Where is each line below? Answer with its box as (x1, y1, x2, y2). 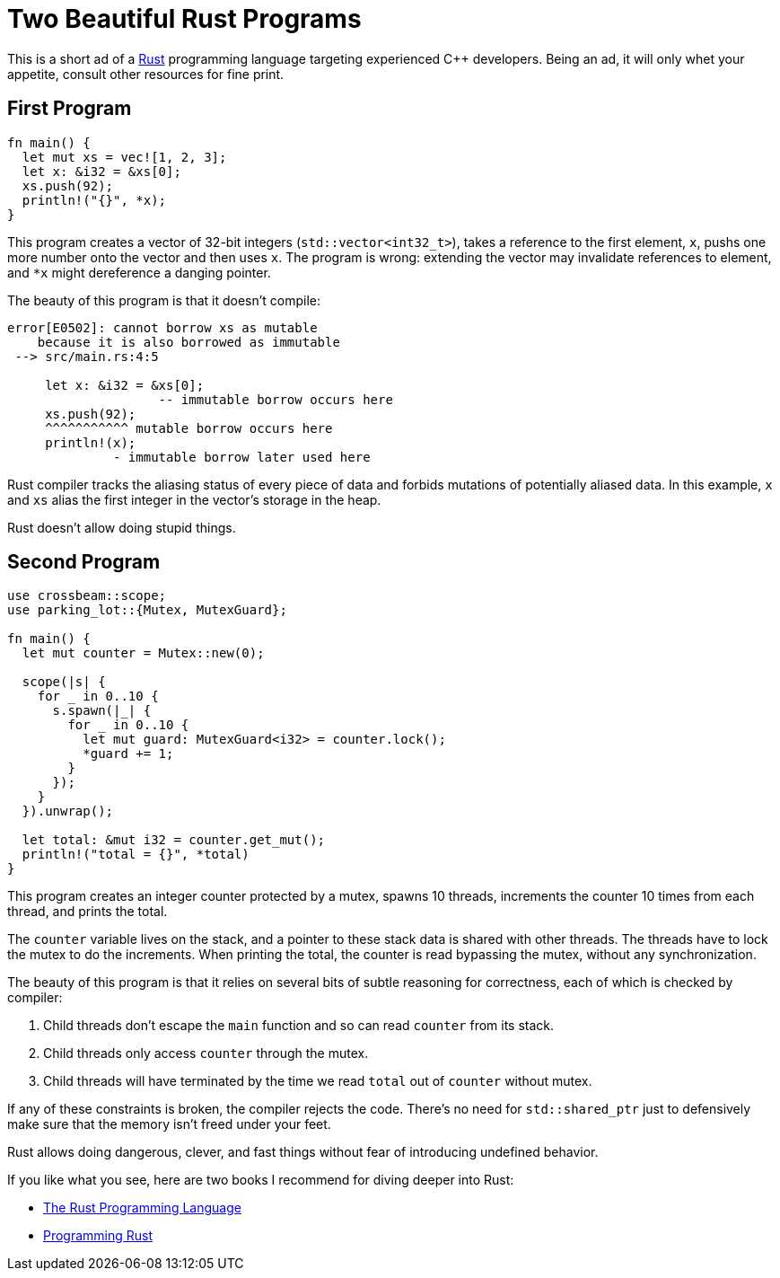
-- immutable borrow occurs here (158, 392, 393, 407)
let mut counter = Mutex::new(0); (22, 646, 265, 661)
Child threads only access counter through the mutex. (43, 1045, 369, 1062)
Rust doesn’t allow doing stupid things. (7, 519, 236, 535)
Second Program (7, 551, 161, 574)
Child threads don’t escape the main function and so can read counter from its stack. (43, 1018, 555, 1034)
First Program (7, 97, 132, 120)
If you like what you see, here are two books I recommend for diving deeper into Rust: (7, 1172, 514, 1188)
